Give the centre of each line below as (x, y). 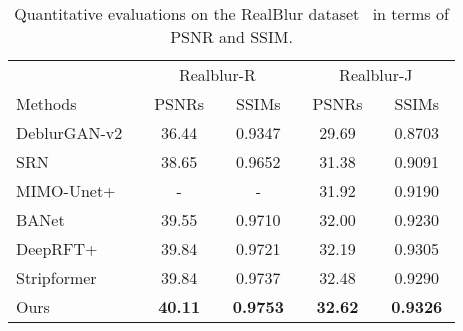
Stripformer (56, 277)
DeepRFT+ (57, 248)
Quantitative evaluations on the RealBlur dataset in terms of (231, 13)
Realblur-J (376, 74)
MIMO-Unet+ (66, 190)
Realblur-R (217, 74)
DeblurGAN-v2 (69, 132)
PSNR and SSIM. (231, 36)
